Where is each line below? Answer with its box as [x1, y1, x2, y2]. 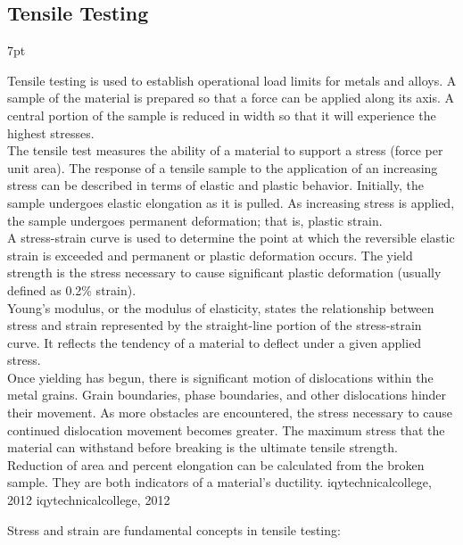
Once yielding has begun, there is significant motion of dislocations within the [7, 367, 434, 386]
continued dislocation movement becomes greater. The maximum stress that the [7, 420, 445, 439]
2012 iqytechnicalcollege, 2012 [7, 491, 170, 509]
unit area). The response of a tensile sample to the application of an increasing [7, 158, 438, 177]
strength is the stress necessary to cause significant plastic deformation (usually [7, 263, 442, 282]
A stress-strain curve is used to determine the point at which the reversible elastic [7, 228, 455, 247]
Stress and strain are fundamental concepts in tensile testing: [7, 520, 341, 539]
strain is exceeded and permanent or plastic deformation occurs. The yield [7, 245, 413, 264]
